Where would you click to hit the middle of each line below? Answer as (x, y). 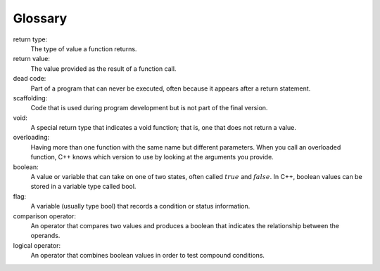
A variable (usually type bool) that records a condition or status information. (140, 206)
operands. (45, 236)
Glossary (40, 18)
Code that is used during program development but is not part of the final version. (149, 108)
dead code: (30, 79)
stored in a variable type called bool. (83, 187)
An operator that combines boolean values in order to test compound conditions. (148, 256)
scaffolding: (30, 98)
